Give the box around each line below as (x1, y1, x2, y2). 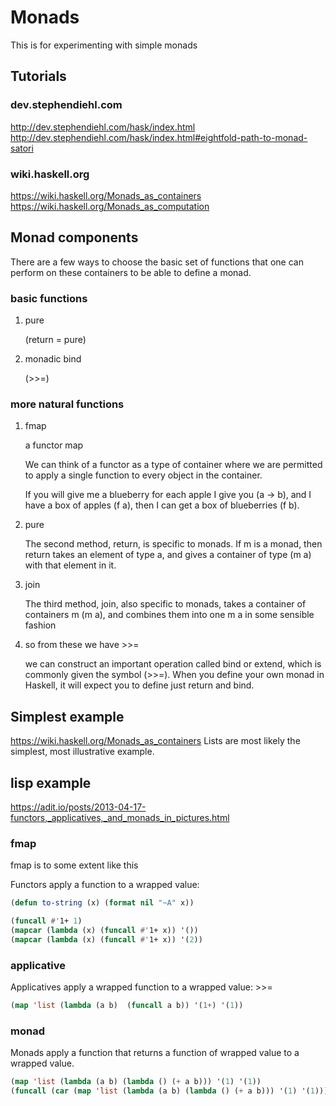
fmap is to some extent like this (10, 859, 139, 871)
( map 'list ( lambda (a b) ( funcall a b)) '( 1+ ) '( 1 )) (10, 1001, 244, 1011)
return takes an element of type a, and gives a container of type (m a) (24, 549, 312, 561)
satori (10, 142, 34, 154)
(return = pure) (24, 334, 87, 346)
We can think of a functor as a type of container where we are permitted (24, 459, 323, 471)
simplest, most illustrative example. (10, 746, 155, 758)
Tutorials (10, 68, 67, 85)
